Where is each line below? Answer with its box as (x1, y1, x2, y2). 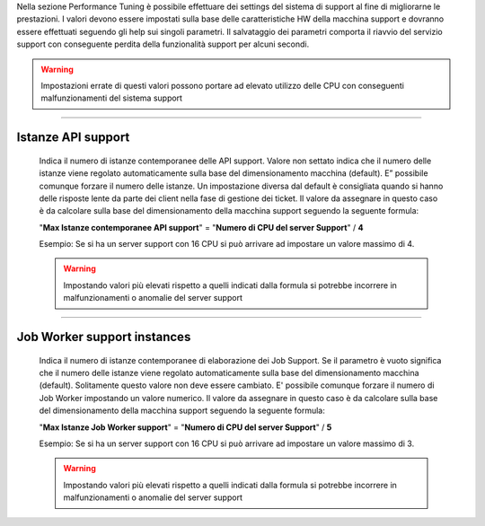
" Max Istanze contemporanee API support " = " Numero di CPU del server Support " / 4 (39, 222, 364, 232)
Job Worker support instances (16, 329, 191, 345)
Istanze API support (16, 130, 130, 145)
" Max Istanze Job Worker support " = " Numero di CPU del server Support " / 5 (39, 422, 332, 433)
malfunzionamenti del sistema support (40, 92, 183, 103)
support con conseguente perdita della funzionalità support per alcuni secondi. (16, 39, 310, 49)
